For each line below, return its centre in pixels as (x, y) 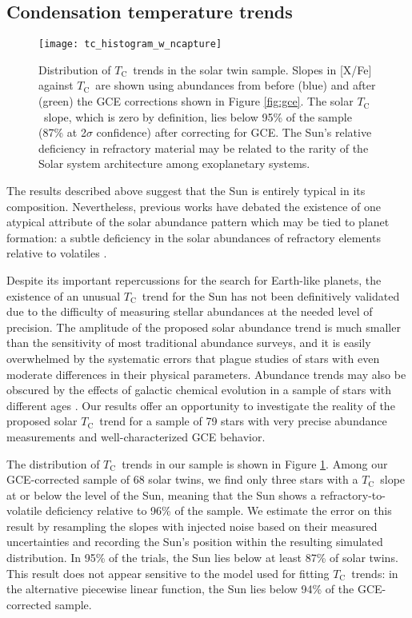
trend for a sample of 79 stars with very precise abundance (243, 421)
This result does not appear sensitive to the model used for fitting (168, 573)
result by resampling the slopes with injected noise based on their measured (192, 526)
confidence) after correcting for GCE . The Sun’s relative (234, 132)
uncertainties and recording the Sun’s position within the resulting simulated (195, 542)
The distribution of (53, 463)
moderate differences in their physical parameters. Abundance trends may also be (206, 374)
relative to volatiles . (57, 253)
